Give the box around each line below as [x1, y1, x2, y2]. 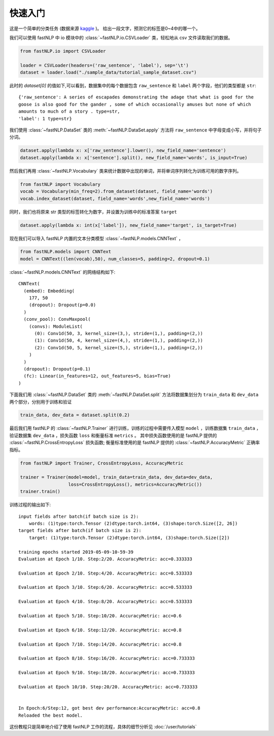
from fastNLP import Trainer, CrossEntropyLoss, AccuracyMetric [20, 460, 184, 466]
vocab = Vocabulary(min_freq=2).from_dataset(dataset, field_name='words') [20, 188, 213, 194]
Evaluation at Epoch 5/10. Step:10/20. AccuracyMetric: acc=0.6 [18, 613, 182, 619]
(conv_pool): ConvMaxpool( [23, 316, 91, 322]
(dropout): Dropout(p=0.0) [28, 302, 96, 308]
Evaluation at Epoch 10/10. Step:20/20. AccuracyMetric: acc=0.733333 [18, 684, 198, 690]
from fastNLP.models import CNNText [20, 249, 112, 255]
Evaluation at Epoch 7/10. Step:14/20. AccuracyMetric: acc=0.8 [18, 641, 182, 647]
